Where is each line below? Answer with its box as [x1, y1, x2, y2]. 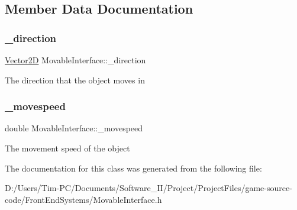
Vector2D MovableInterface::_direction [5, 54, 146, 66]
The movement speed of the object [5, 142, 130, 154]
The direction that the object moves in [5, 73, 145, 86]
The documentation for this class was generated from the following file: [5, 161, 262, 174]
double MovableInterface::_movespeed [5, 122, 143, 134]
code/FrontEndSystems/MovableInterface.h [5, 193, 162, 205]
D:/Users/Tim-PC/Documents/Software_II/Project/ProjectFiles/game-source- [5, 182, 292, 194]
